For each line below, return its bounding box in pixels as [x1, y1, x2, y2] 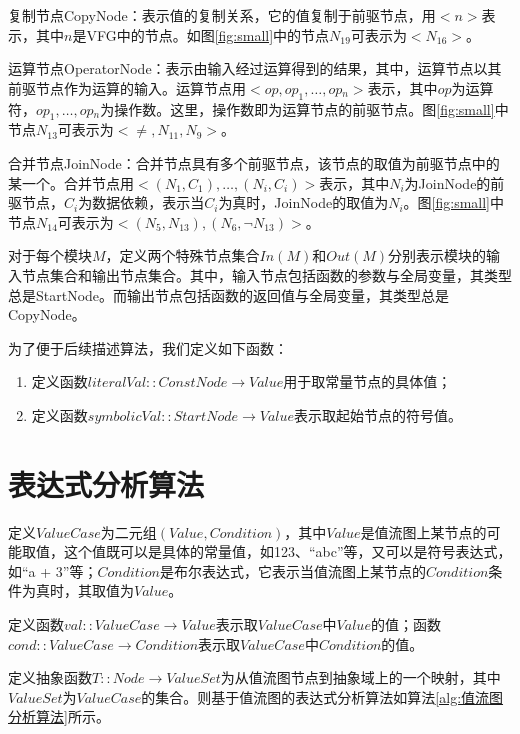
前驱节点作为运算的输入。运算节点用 [8, 77, 246, 98]
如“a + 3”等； [8, 560, 98, 581]
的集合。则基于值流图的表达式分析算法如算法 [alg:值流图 [141, 686, 504, 707]
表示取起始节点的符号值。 [294, 404, 463, 425]
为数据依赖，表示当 [78, 192, 205, 213]
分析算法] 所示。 [8, 706, 110, 727]
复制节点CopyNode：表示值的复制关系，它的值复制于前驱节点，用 [8, 5, 436, 25]
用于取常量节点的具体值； [283, 371, 452, 392]
